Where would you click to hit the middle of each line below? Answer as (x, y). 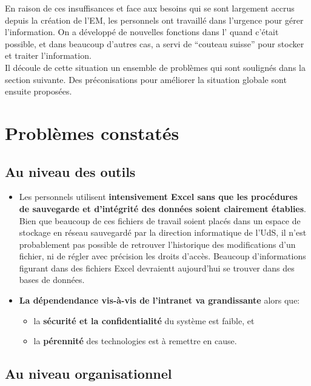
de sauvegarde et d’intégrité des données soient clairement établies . (162, 208)
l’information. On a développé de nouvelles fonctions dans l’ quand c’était (142, 32)
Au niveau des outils (70, 171)
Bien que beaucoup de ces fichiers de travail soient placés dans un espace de (160, 220)
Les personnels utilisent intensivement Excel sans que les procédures (158, 197)
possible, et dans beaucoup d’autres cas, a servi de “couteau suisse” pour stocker (155, 43)
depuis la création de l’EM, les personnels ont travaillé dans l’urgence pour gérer (154, 20)
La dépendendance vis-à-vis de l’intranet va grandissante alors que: (159, 300)
